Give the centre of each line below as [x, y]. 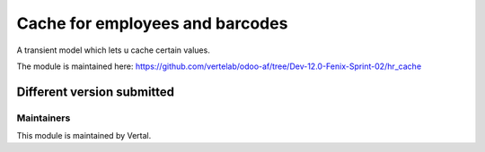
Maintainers [44, 118]
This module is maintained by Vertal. [84, 136]
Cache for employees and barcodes [152, 23]
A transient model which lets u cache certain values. [113, 50]
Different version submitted [96, 92]
